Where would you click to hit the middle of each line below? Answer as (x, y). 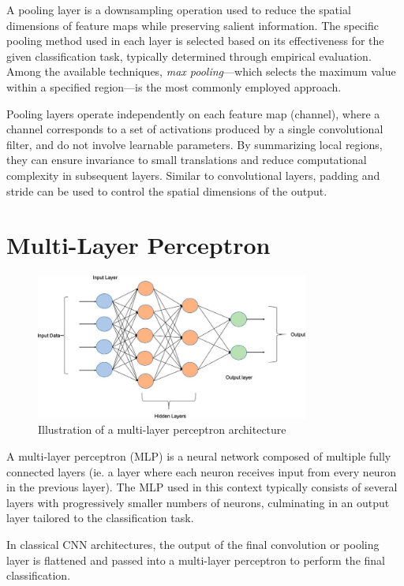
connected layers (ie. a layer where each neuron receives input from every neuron (201, 471)
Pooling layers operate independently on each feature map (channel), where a (193, 113)
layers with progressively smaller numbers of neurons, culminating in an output (198, 502)
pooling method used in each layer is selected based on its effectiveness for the (195, 41)
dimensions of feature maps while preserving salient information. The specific (193, 25)
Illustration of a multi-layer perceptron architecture (162, 429)
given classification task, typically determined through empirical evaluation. (189, 56)
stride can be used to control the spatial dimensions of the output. (167, 190)
